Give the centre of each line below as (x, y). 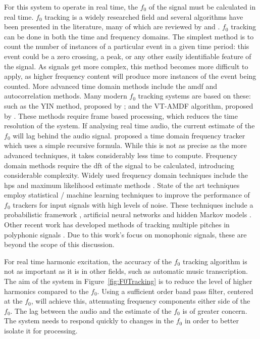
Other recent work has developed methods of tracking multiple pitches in (117, 225)
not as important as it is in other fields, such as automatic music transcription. (126, 271)
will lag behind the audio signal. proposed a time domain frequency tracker (129, 135)
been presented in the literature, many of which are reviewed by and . (112, 27)
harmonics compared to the (46, 291)
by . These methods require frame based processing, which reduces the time (121, 115)
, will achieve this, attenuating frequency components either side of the (141, 301)
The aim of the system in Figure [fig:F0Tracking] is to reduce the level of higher (128, 281)
